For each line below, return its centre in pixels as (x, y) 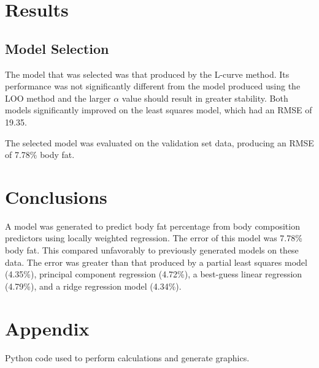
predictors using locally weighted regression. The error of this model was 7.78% (154, 238)
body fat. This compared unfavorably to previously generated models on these (152, 250)
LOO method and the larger (58, 98)
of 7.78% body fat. (40, 155)
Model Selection (57, 48)
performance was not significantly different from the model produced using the (153, 86)
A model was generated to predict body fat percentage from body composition (152, 226)
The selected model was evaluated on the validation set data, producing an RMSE (159, 142)
